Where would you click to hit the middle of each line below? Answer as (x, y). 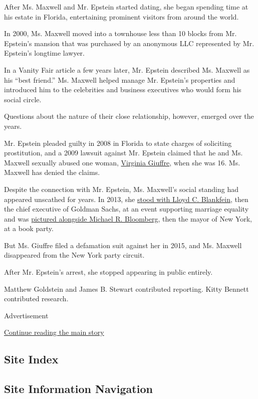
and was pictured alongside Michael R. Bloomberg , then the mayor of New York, (128, 218)
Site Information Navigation (78, 389)
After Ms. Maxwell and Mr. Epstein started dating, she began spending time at (126, 7)
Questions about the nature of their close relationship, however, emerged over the (129, 116)
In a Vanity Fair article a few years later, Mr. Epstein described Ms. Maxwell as (127, 69)
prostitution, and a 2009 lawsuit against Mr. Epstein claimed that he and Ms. (123, 153)
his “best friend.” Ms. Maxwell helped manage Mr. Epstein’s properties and (120, 79)
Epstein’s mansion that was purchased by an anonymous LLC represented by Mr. (129, 43)
